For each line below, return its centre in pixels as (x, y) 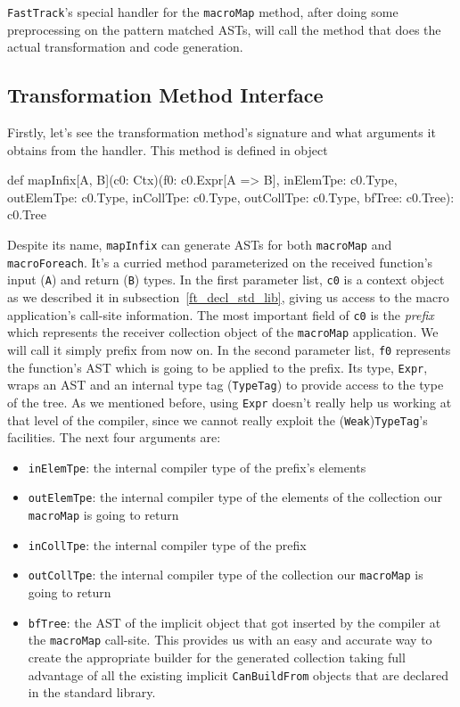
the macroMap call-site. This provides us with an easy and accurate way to (230, 640)
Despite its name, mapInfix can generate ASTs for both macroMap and (200, 245)
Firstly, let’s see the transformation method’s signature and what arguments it (222, 132)
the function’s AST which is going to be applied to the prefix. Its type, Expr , (218, 367)
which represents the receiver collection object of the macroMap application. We (223, 332)
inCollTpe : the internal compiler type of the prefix (167, 544)
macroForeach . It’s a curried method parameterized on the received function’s (220, 262)
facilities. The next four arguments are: (114, 437)
